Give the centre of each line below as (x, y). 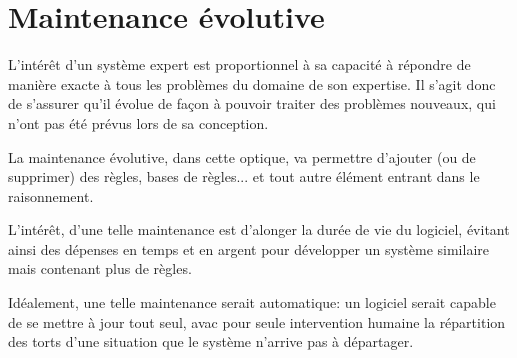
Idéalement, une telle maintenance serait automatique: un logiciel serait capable (252, 302)
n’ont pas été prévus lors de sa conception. (138, 122)
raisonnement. (51, 195)
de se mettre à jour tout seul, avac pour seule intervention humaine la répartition (257, 321)
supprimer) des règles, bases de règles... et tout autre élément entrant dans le (244, 176)
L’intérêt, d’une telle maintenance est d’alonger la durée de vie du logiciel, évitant (259, 229)
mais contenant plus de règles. (100, 268)
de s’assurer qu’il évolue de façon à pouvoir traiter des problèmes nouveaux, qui (252, 103)
